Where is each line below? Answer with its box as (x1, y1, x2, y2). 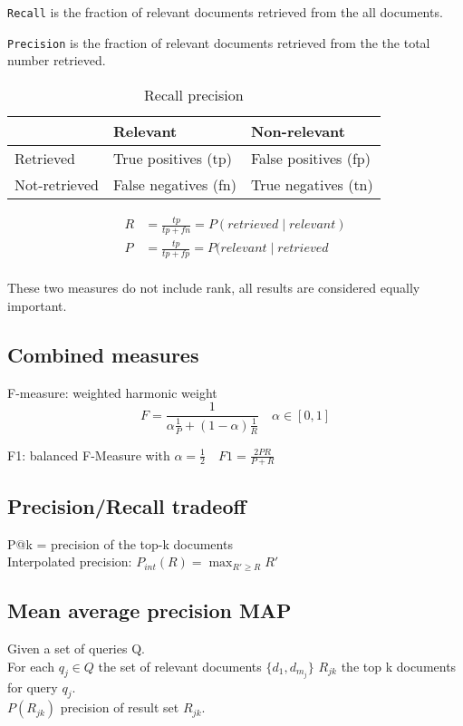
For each (7, 656, 54, 675)
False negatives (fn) (112, 173, 236, 195)
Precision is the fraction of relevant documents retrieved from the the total (7, 33, 430, 52)
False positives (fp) (250, 147, 371, 169)
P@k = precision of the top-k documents (7, 534, 233, 553)
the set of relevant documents (98, 656, 262, 675)
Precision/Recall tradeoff (7, 491, 246, 519)
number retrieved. (7, 51, 106, 70)
